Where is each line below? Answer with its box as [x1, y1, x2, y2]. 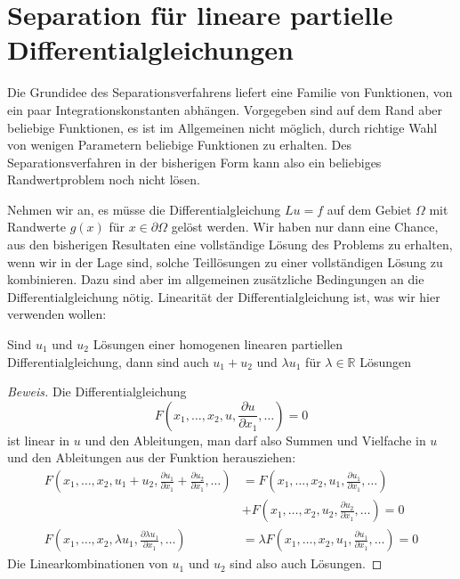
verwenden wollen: [7, 305, 107, 323]
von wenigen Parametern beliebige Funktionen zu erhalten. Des [7, 135, 351, 154]
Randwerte [7, 217, 66, 236]
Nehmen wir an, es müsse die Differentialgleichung [7, 200, 281, 218]
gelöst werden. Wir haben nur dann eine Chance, [171, 217, 439, 236]
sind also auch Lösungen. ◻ [230, 554, 383, 573]
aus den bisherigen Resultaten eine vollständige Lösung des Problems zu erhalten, [7, 235, 453, 254]
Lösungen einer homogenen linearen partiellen [93, 335, 343, 354]
